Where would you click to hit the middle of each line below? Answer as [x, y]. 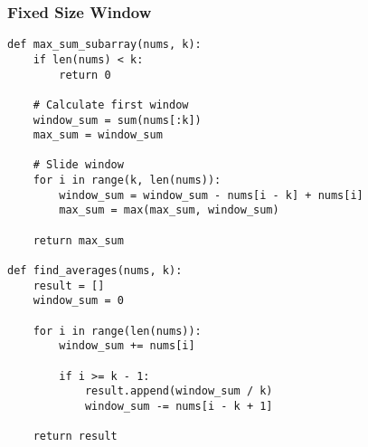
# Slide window [78, 165]
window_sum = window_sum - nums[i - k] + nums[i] [211, 195]
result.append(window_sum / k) [179, 391]
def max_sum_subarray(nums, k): [104, 45]
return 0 [85, 75]
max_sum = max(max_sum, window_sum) [169, 210]
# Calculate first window [111, 105]
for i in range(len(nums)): [117, 331]
